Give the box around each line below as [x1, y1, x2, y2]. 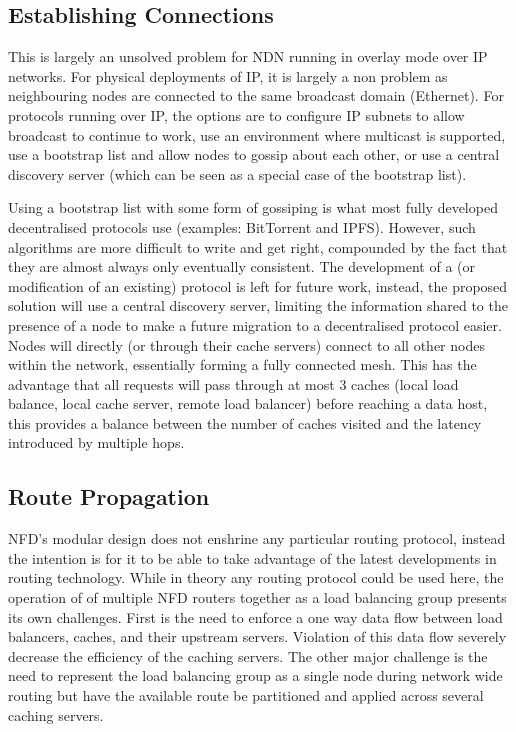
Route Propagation [8, 481, 210, 512]
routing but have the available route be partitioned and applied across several [8, 685, 484, 706]
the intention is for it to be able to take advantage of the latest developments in [8, 547, 497, 568]
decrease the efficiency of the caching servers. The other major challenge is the [8, 645, 488, 666]
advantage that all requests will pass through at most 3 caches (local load [8, 373, 459, 394]
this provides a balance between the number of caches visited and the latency [8, 412, 482, 433]
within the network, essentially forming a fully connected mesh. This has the [8, 354, 477, 375]
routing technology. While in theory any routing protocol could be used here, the [8, 567, 504, 588]
